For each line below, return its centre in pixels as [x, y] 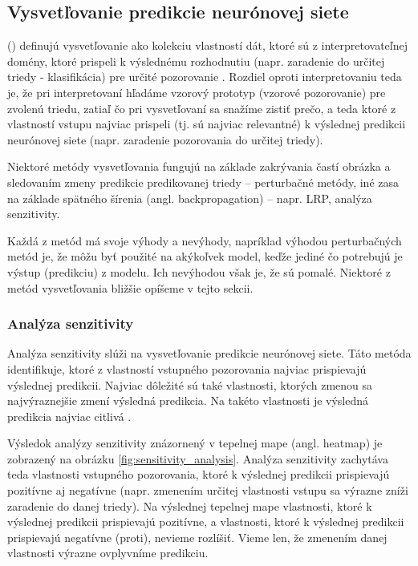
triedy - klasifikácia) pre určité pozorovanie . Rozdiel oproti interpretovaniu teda [205, 77]
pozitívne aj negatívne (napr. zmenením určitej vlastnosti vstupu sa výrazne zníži [208, 490]
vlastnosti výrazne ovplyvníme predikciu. [108, 553]
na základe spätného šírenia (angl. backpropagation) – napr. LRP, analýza [190, 198]
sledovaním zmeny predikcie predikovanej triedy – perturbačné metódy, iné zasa [203, 182]
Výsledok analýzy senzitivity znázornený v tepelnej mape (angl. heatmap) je [195, 443]
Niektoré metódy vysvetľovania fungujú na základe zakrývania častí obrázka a [199, 166]
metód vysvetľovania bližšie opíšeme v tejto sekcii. [130, 287]
